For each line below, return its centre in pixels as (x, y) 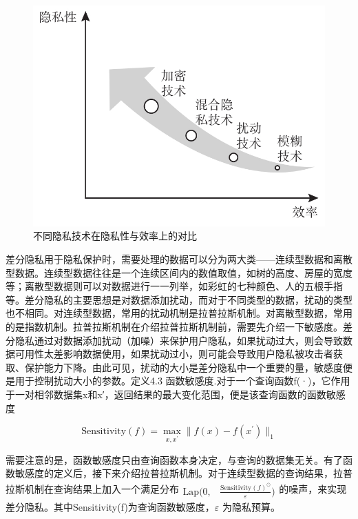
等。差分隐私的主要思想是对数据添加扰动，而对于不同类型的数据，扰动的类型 (179, 299)
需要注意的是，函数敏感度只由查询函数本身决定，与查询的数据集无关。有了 (174, 459)
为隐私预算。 (252, 506)
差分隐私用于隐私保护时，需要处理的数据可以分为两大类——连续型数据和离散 (179, 258)
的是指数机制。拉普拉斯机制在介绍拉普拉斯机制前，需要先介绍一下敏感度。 (174, 326)
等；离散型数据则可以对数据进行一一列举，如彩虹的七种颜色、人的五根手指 (174, 286)
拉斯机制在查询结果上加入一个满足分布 (92, 488)
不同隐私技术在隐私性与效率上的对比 (115, 236)
